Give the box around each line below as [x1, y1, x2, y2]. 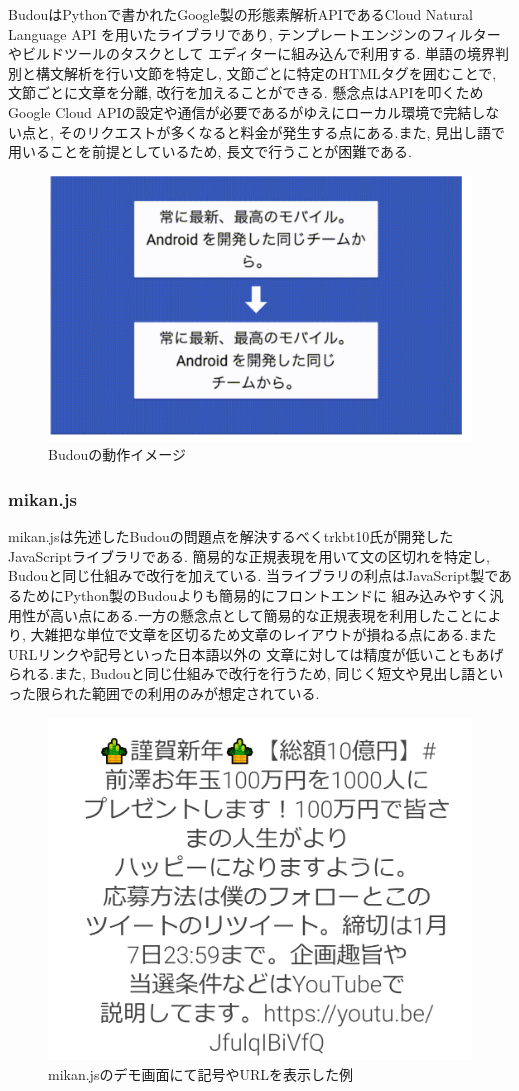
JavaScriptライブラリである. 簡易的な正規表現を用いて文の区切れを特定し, [8, 545, 490, 566]
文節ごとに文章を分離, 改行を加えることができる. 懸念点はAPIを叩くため [8, 82, 484, 103]
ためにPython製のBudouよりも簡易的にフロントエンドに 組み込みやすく [21, 584, 490, 605]
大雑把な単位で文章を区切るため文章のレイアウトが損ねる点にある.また [30, 624, 497, 645]
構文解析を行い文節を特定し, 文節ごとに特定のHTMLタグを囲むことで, [35, 62, 497, 83]
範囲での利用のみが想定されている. [91, 682, 320, 703]
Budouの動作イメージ [48, 444, 186, 465]
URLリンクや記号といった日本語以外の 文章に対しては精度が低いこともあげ [8, 643, 504, 664]
